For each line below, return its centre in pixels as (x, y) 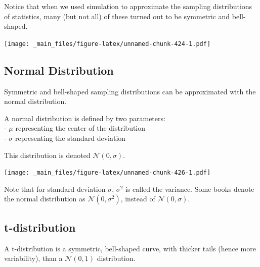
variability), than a (33, 258)
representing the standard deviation (70, 138)
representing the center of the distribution (80, 128)
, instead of (138, 199)
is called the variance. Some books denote (190, 189)
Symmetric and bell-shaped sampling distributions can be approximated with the (130, 91)
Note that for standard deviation (55, 189)
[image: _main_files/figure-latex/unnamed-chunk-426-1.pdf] (107, 173)
